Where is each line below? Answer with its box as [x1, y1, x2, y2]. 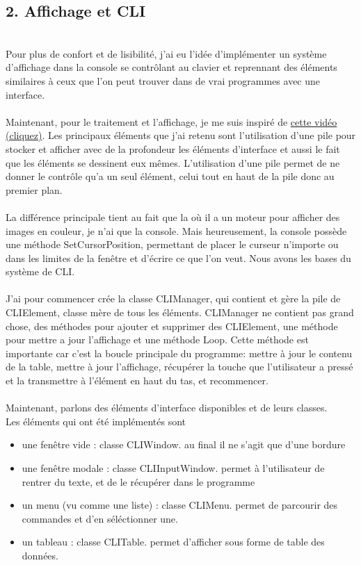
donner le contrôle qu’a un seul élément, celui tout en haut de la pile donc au [6, 169, 335, 183]
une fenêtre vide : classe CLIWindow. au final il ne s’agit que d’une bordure [22, 437, 346, 452]
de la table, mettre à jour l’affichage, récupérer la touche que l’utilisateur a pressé [6, 359, 353, 374]
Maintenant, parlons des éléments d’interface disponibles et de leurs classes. [6, 400, 328, 415]
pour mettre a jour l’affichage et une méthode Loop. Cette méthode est [6, 332, 309, 347]
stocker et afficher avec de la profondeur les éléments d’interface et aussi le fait [6, 141, 340, 156]
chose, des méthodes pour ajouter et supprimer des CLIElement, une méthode [6, 318, 338, 333]
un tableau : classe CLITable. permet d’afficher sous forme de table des [22, 534, 325, 549]
